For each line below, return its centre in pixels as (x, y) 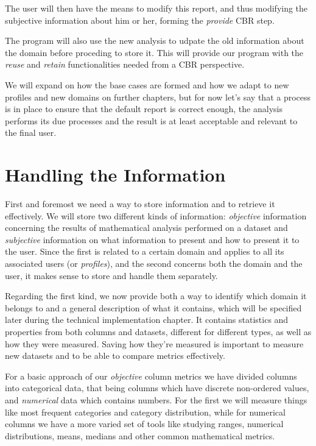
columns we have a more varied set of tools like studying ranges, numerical (144, 424)
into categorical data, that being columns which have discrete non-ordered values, (157, 388)
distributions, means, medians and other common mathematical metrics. (140, 435)
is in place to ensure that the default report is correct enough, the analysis (144, 109)
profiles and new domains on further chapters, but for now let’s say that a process (158, 97)
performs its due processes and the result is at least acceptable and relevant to (151, 120)
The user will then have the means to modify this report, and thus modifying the (156, 8)
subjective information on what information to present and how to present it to (152, 239)
